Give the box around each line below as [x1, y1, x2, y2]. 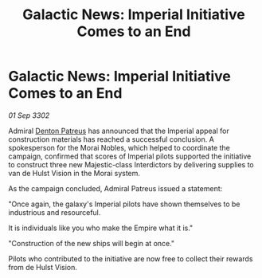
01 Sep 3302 [8, 110, 50, 120]
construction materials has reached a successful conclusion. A [8, 134, 215, 144]
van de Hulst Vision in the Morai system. [8, 168, 141, 178]
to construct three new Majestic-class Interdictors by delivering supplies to [8, 159, 254, 169]
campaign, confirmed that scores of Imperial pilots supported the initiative [8, 151, 252, 161]
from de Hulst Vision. [8, 262, 77, 272]
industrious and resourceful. [8, 207, 101, 217]
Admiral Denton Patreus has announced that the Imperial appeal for [8, 126, 229, 135]
